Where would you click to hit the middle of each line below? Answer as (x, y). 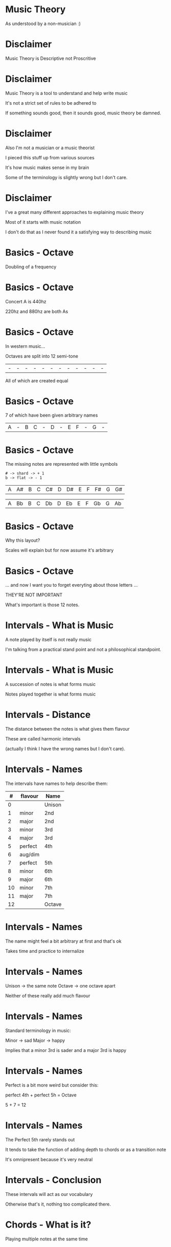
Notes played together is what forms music (51, 694)
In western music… (25, 346)
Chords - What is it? (48, 1225)
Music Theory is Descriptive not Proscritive (51, 58)
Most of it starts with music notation (43, 222)
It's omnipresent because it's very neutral (49, 1159)
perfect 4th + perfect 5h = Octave (41, 1095)
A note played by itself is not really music (48, 640)
